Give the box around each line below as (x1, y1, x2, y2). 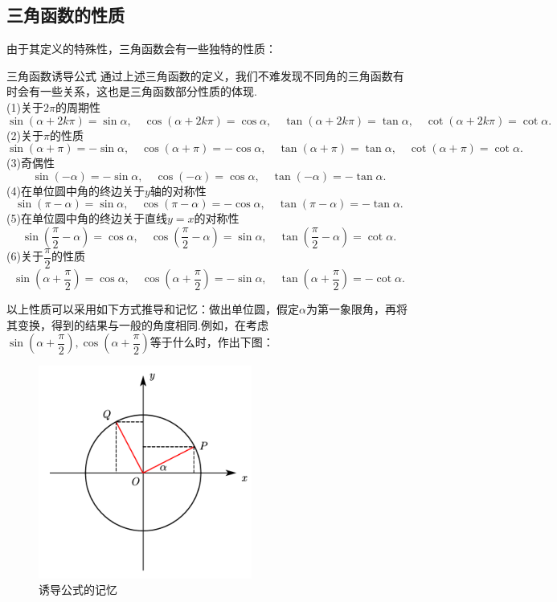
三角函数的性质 (6, 2, 125, 27)
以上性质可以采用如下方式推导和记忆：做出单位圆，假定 (6, 301, 299, 317)
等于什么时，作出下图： (149, 334, 274, 350)
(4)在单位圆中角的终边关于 (6, 182, 145, 199)
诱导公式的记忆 (39, 581, 117, 598)
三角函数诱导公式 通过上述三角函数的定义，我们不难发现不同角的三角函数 (6, 67, 393, 84)
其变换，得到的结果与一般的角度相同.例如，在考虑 (6, 316, 268, 333)
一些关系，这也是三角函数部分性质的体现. (39, 83, 257, 100)
